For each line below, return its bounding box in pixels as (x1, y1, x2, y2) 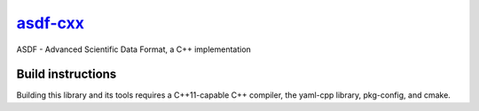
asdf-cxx (16, 13, 84, 33)
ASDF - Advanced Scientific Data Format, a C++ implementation (16, 44, 252, 55)
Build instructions (16, 67, 117, 82)
